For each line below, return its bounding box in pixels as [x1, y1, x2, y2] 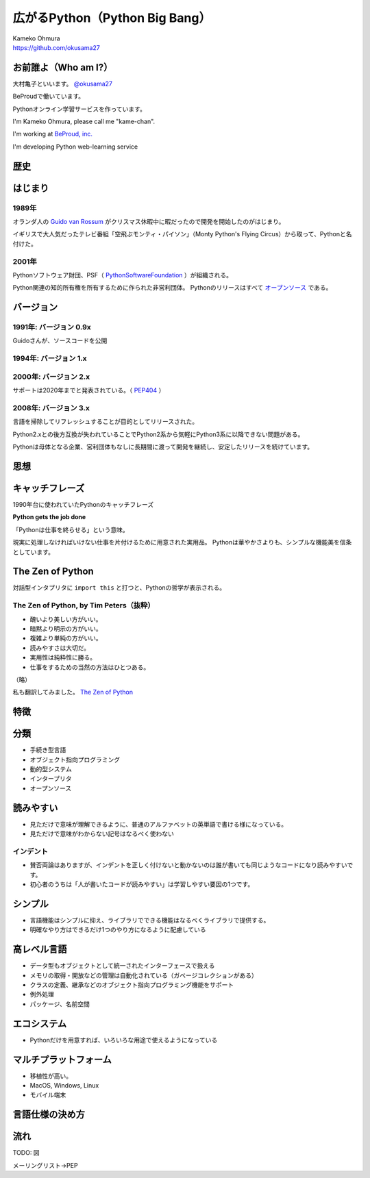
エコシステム [12, 1018, 67, 1029]
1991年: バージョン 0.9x [12, 323, 92, 332]
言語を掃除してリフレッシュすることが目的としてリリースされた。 [12, 418, 199, 426]
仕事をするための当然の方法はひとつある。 [29, 663, 150, 671]
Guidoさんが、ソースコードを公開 [12, 336, 108, 345]
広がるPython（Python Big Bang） [12, 10, 212, 25]
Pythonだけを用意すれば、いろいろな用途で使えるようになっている [29, 1036, 218, 1044]
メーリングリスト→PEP [12, 1161, 78, 1169]
